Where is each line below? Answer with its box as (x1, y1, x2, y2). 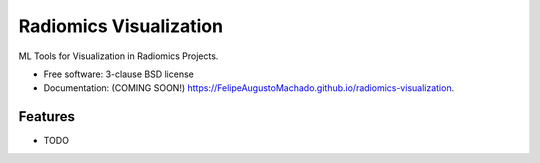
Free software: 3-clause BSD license (43, 68, 194, 80)
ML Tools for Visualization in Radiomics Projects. (18, 50, 219, 62)
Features (18, 108, 75, 125)
